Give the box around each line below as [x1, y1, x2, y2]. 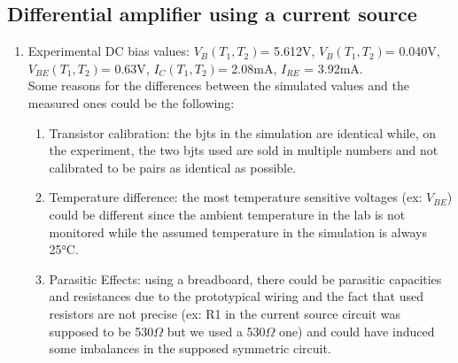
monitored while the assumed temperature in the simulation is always [49, 222, 427, 241]
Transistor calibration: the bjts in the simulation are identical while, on [49, 123, 437, 142]
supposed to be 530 [49, 321, 154, 340]
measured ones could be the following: [27, 93, 235, 112]
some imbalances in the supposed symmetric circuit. [49, 339, 331, 358]
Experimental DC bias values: [27, 42, 190, 60]
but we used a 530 [167, 321, 266, 340]
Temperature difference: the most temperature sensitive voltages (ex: [49, 188, 423, 206]
